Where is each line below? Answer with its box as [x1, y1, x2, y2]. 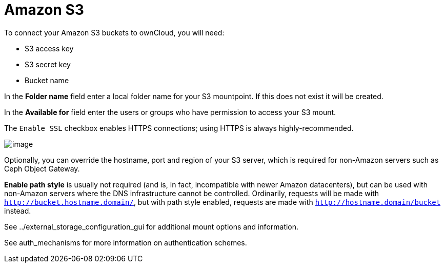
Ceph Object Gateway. [4, 164, 80, 173]
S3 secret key [25, 60, 71, 69]
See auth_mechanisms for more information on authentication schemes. [4, 238, 247, 247]
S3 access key [25, 44, 74, 53]
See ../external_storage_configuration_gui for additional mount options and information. [4, 222, 299, 231]
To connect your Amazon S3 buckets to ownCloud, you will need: [4, 28, 225, 37]
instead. [4, 206, 31, 215]
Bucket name [25, 75, 69, 85]
